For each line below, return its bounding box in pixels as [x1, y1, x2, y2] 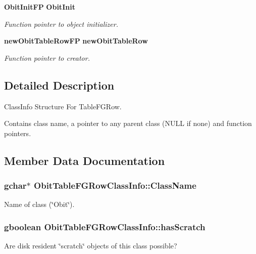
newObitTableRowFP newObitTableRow [4, 35, 148, 46]
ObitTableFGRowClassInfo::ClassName [34, 179, 196, 192]
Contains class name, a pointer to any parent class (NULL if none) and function [4, 118, 252, 129]
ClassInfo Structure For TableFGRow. [4, 101, 122, 111]
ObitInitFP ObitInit [4, 2, 75, 12]
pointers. [4, 128, 31, 138]
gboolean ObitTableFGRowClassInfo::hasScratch [4, 220, 206, 233]
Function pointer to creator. [4, 52, 90, 63]
